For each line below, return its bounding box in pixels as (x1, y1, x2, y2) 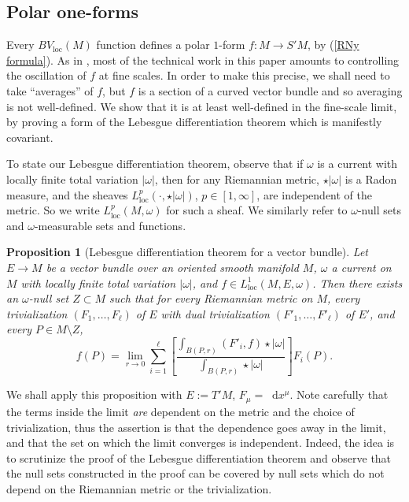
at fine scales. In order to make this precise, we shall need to (98, 67, 390, 84)
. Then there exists (312, 274, 403, 291)
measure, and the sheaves (6, 186, 128, 203)
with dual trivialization (160, 305, 270, 322)
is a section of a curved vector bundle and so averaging (138, 82, 403, 99)
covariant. (6, 128, 53, 145)
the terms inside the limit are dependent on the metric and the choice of (6, 403, 355, 419)
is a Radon (345, 170, 397, 187)
